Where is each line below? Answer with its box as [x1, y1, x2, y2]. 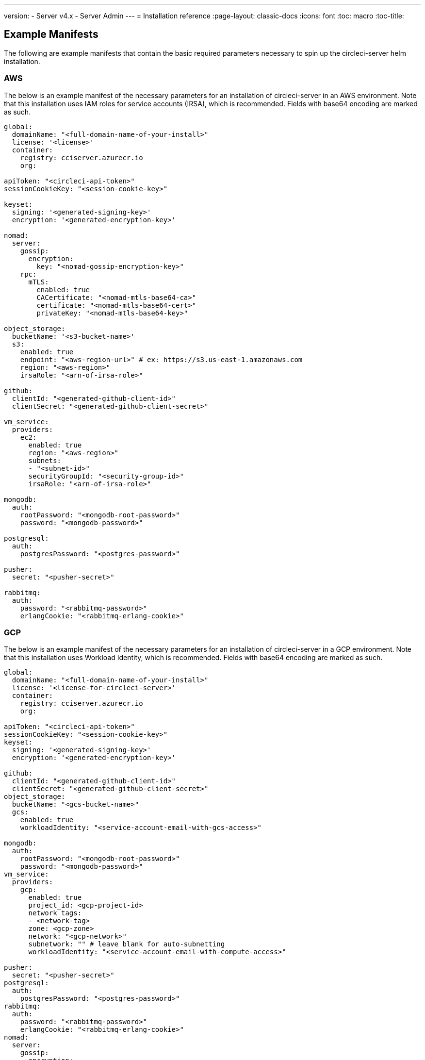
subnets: [28, 456, 62, 464]
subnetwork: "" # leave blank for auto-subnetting [28, 940, 225, 948]
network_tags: [28, 909, 82, 917]
